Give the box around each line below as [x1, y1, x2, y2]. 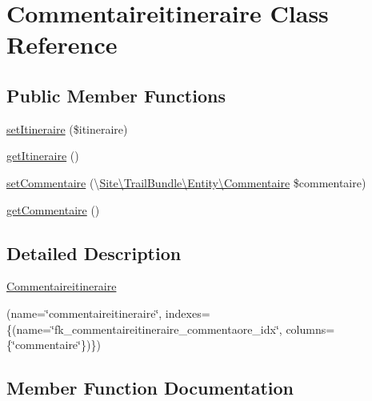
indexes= [165, 304, 210, 321]
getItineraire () [6, 147, 79, 164]
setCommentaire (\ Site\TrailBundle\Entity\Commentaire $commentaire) [6, 174, 366, 190]
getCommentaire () [6, 201, 100, 218]
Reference [6, 28, 118, 61]
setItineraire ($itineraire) [6, 120, 128, 137]
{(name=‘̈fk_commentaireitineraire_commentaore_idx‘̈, [6, 320, 282, 337]
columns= [286, 320, 335, 337]
